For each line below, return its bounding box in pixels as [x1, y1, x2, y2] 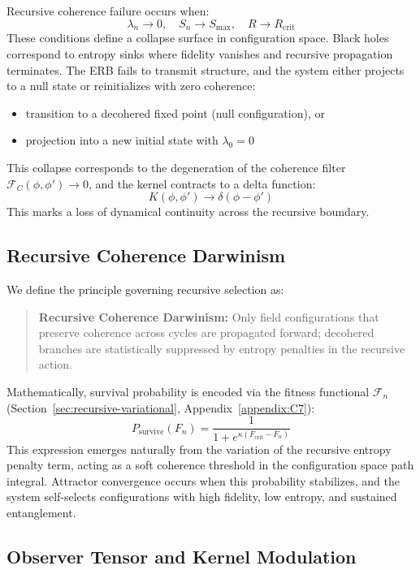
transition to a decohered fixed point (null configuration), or [25, 104, 325, 121]
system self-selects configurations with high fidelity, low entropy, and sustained [6, 488, 397, 505]
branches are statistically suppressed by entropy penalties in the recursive [38, 339, 405, 356]
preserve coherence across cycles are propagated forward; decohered [38, 324, 375, 341]
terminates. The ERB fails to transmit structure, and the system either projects [6, 61, 405, 78]
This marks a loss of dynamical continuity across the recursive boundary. [6, 203, 370, 220]
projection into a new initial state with [25, 132, 219, 149]
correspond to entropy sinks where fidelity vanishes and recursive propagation [6, 45, 393, 62]
